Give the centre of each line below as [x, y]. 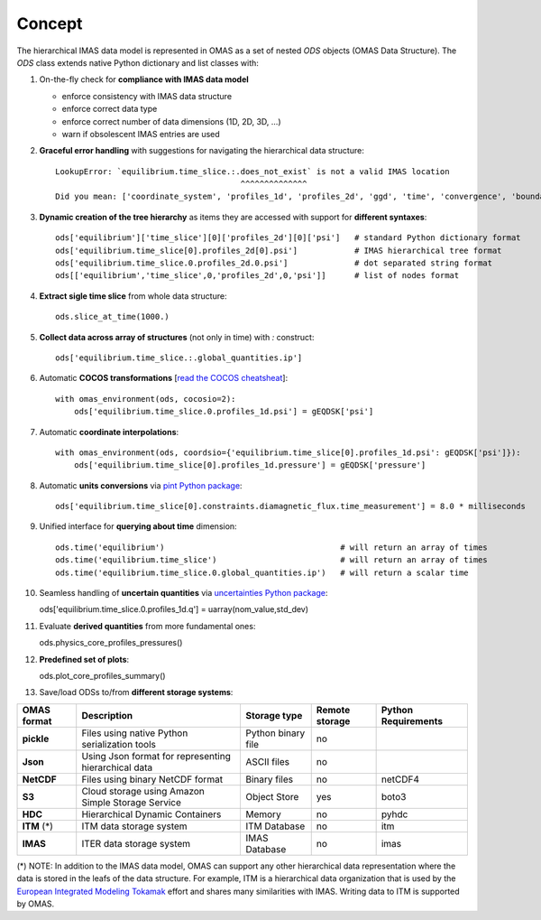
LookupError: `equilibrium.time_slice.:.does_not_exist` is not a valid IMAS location [252, 171]
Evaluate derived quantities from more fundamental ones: [147, 626]
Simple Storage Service [132, 802]
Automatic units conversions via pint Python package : [141, 485]
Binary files [269, 779]
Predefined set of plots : [84, 659]
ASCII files [267, 761]
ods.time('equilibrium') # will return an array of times [272, 547]
